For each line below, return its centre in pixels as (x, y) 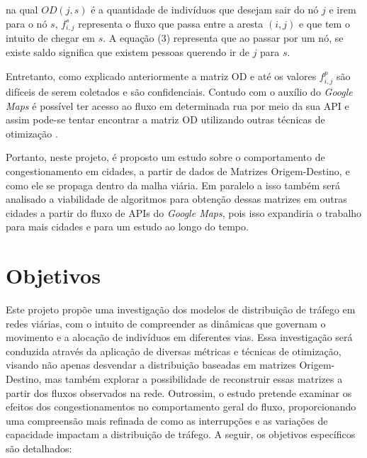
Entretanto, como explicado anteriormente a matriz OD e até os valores (161, 76)
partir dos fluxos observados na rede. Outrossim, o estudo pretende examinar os (179, 392)
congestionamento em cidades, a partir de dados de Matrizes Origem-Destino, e (178, 171)
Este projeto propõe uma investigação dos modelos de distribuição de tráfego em (181, 309)
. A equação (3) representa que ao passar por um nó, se (223, 38)
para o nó (27, 23)
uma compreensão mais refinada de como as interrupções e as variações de (167, 420)
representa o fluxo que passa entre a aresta (171, 23)
